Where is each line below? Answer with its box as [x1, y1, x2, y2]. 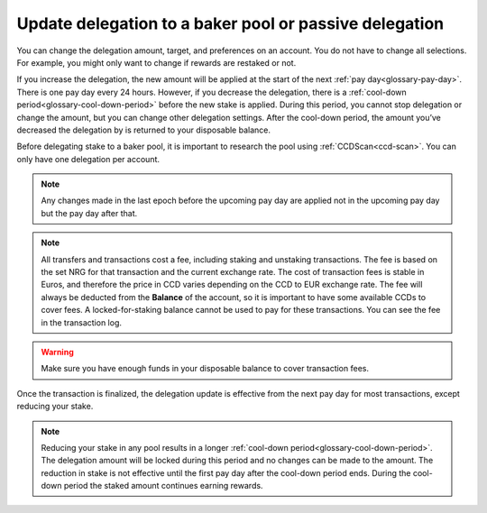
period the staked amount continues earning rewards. [63, 481, 263, 491]
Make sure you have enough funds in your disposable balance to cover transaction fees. [41, 363, 370, 374]
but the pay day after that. [41, 207, 138, 218]
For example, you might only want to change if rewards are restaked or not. [16, 57, 297, 68]
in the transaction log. [41, 316, 122, 328]
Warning [41, 346, 74, 357]
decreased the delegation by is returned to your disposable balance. [16, 124, 271, 135]
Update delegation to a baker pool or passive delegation [16, 14, 445, 33]
